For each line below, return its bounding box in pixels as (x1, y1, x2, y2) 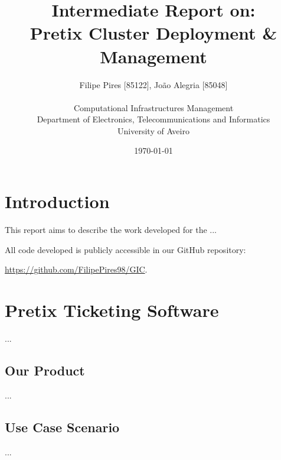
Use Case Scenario (5, 417, 120, 436)
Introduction (5, 189, 110, 213)
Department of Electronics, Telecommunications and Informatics (37, 113, 270, 125)
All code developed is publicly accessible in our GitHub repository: (5, 243, 246, 255)
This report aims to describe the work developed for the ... (5, 223, 217, 235)
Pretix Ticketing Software (5, 297, 219, 322)
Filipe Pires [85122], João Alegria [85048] (79, 78, 228, 90)
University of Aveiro (117, 124, 189, 137)
